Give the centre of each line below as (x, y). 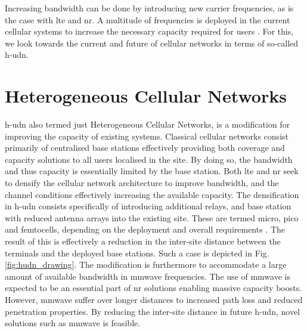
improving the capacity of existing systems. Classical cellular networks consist (147, 136)
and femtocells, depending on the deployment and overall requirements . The (145, 229)
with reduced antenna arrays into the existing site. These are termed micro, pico (152, 217)
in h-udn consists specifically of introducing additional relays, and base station (148, 206)
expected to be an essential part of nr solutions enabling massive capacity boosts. (153, 288)
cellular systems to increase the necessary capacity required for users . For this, (149, 31)
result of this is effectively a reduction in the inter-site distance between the (143, 241)
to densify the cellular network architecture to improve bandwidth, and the (142, 183)
